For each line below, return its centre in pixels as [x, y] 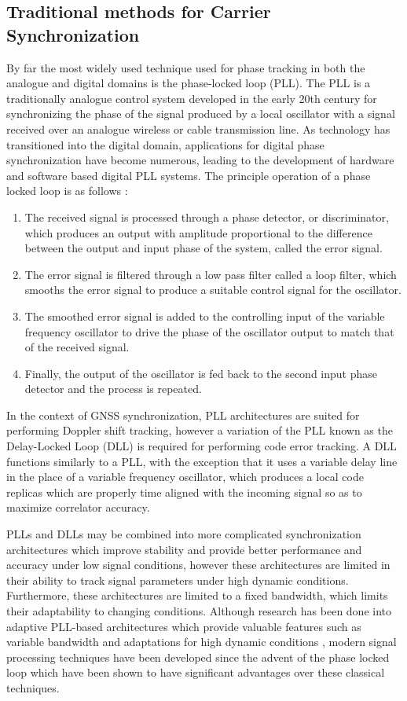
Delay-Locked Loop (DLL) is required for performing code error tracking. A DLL [202, 446]
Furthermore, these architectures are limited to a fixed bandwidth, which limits [197, 595]
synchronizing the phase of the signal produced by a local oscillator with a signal [201, 114]
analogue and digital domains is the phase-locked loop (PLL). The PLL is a [189, 83]
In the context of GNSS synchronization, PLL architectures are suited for [183, 415]
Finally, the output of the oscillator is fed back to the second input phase [201, 373]
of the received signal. [77, 347]
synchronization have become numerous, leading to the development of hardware [200, 160]
